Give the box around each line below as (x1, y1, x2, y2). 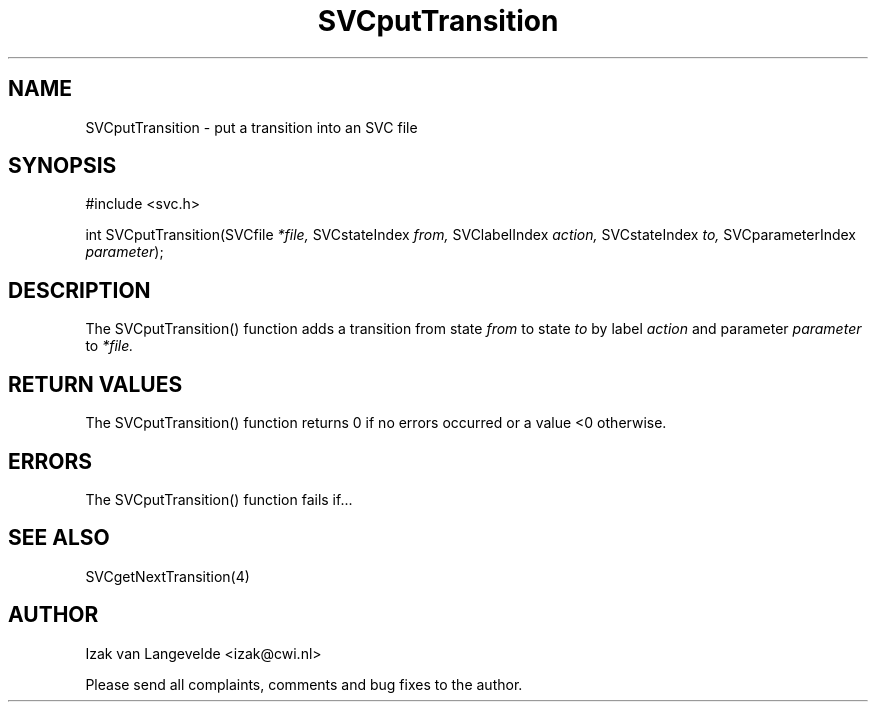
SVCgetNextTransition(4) (85, 567, 250, 585)
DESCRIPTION (8, 277, 151, 303)
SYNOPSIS (8, 153, 117, 179)
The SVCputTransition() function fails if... (85, 490, 353, 508)
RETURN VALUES (8, 371, 183, 397)
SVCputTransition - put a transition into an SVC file (85, 118, 418, 136)
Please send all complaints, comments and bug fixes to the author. (85, 675, 523, 693)
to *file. (85, 337, 134, 355)
